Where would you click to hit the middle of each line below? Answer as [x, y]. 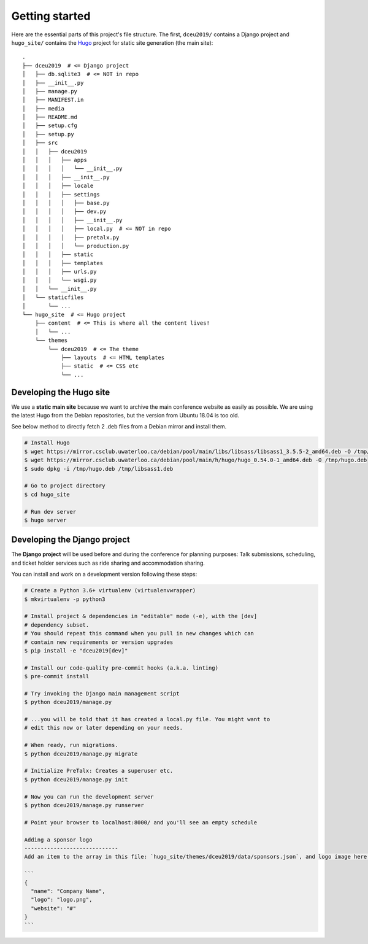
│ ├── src [40, 143]
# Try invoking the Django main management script [102, 693]
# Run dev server [50, 512]
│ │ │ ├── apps [55, 160]
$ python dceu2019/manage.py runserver [84, 805]
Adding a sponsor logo [58, 840]
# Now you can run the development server [89, 797]
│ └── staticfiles [53, 297]
